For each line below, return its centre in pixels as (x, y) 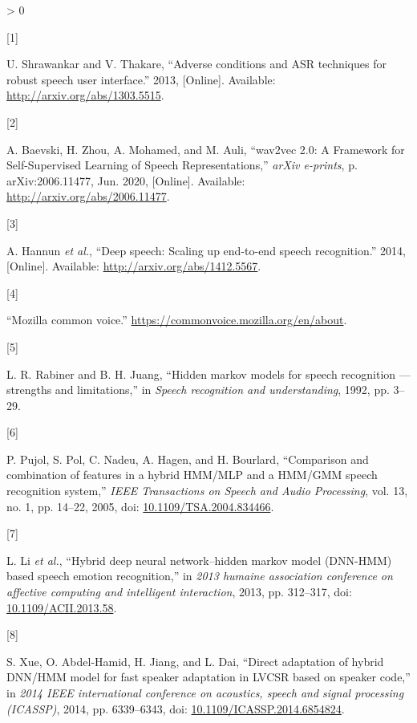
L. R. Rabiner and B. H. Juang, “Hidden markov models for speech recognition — (208, 374)
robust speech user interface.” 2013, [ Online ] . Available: (141, 79)
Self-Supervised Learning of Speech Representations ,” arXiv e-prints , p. (182, 165)
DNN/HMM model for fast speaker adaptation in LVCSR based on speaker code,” (208, 677)
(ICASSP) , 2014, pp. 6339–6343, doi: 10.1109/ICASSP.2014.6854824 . (176, 708)
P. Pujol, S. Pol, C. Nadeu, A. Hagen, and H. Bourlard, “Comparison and (188, 459)
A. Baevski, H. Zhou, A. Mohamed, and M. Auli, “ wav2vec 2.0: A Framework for (206, 149)
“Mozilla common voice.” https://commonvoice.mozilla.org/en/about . (177, 320)
